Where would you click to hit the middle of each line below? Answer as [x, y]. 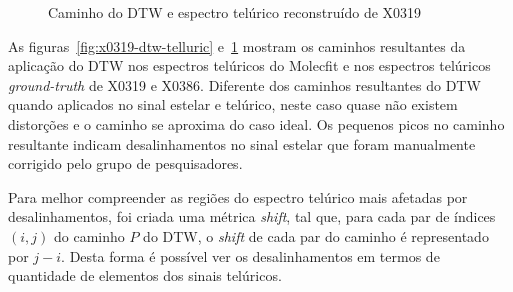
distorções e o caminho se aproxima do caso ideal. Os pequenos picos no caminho [256, 123]
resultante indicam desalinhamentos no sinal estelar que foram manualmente [242, 143]
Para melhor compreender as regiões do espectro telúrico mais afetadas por [238, 196]
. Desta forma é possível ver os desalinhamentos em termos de [250, 255]
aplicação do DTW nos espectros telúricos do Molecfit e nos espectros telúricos [249, 65]
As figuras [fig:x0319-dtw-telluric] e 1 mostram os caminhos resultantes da [237, 45]
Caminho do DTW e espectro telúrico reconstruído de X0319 [235, 12]
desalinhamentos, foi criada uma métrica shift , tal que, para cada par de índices [252, 216]
